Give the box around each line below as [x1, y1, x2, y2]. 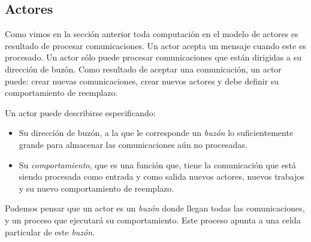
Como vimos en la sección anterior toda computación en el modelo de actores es [5, 28, 298, 40]
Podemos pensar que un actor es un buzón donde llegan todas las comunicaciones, [5, 202, 305, 214]
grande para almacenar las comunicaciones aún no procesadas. [19, 138, 247, 150]
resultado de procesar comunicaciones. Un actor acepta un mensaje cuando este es [5, 39, 306, 52]
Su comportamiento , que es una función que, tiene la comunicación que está [19, 158, 296, 171]
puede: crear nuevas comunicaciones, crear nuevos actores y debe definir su [5, 74, 279, 87]
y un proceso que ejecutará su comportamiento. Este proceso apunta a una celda [5, 213, 301, 226]
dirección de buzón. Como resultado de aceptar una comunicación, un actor [5, 62, 282, 75]
